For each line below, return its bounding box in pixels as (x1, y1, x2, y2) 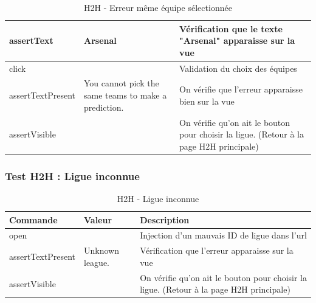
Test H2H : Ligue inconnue (5, 168, 140, 183)
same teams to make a (84, 89, 167, 102)
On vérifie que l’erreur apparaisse (179, 83, 303, 96)
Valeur (84, 213, 112, 226)
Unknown (84, 244, 119, 257)
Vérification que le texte (179, 22, 283, 35)
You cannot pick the (84, 77, 159, 89)
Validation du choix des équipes (179, 61, 297, 74)
